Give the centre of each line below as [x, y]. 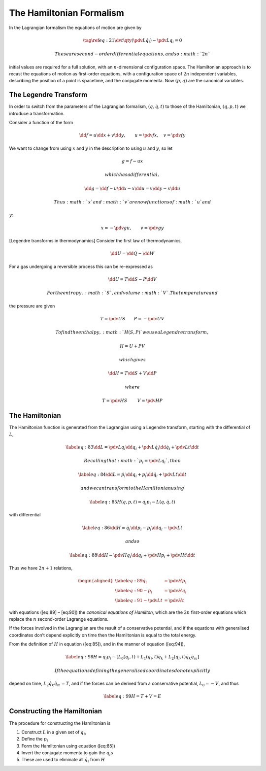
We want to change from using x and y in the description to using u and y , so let [91, 148]
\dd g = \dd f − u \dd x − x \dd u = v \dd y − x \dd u [133, 188]
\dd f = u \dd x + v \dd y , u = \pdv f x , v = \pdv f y [132, 135]
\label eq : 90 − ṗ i [134, 591]
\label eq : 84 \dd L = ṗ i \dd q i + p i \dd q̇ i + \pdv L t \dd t [132, 475]
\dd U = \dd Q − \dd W [132, 253]
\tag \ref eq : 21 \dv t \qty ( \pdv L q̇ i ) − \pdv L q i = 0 [133, 41]
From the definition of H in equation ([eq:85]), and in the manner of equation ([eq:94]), [97, 644]
